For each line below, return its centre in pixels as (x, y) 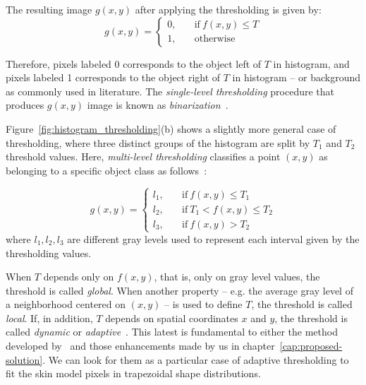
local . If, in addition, (49, 318)
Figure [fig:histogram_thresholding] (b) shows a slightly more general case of (171, 128)
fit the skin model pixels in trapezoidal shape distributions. (133, 373)
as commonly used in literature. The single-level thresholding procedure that (170, 91)
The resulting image (49, 9)
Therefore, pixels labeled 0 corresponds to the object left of (134, 63)
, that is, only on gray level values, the (237, 277)
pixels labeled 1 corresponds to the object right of (113, 77)
